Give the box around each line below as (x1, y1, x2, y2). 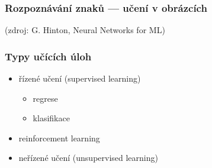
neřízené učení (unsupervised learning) (18, 151, 158, 164)
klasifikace (33, 112, 70, 124)
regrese (33, 92, 58, 104)
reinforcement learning (18, 131, 100, 144)
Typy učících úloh (5, 49, 92, 63)
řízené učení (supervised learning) (18, 72, 141, 85)
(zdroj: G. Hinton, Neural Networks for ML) (5, 24, 165, 36)
